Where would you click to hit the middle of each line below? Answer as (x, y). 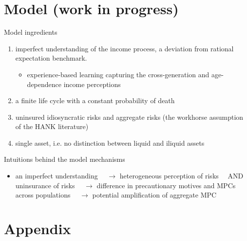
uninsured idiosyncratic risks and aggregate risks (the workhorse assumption (129, 117)
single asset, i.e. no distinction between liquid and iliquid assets (110, 142)
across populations (43, 195)
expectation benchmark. (51, 58)
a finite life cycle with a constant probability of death (95, 100)
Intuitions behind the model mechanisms (65, 159)
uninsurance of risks (45, 185)
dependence (44, 84)
